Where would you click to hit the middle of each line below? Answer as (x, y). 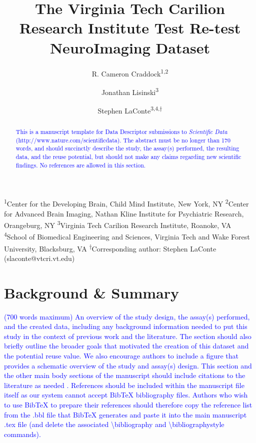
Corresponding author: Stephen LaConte (154, 248)
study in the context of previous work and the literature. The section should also (128, 336)
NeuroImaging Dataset (130, 47)
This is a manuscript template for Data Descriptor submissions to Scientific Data (121, 132)
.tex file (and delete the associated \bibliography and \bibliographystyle (114, 424)
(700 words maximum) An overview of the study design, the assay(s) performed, (127, 316)
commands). (22, 434)
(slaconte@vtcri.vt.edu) (39, 258)
